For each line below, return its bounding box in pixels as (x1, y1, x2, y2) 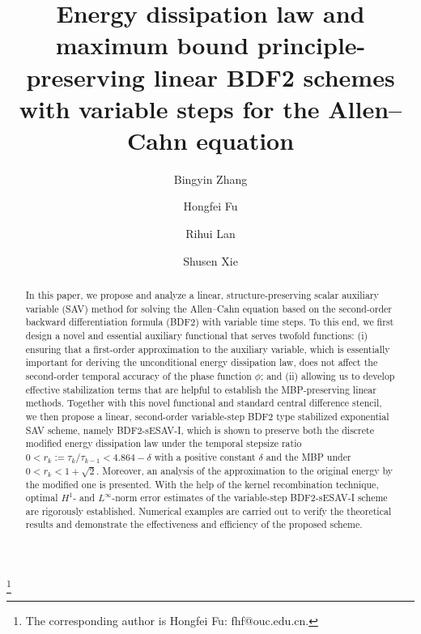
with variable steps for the (19, 91, 320, 125)
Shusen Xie (183, 252, 238, 269)
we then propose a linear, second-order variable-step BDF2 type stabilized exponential (25, 409, 389, 423)
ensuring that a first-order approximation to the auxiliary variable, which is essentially (25, 342, 390, 355)
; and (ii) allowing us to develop (260, 368, 395, 382)
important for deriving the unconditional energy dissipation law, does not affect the (25, 355, 378, 369)
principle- (257, 28, 366, 62)
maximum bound (55, 28, 249, 62)
